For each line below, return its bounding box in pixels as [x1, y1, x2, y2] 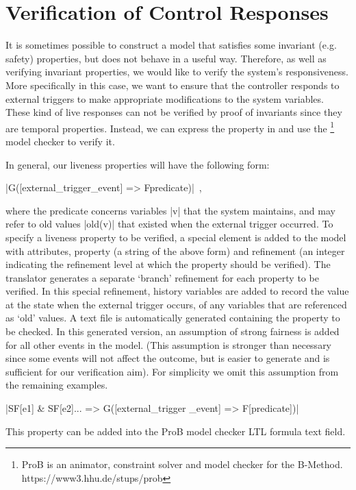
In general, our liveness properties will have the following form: [5, 157, 270, 171]
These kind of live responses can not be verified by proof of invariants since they [5, 105, 342, 119]
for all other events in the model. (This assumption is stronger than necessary [5, 337, 332, 352]
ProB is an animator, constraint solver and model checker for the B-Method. [21, 457, 343, 471]
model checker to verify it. [5, 134, 115, 148]
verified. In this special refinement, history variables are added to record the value [5, 284, 349, 298]
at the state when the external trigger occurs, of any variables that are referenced [5, 297, 347, 311]
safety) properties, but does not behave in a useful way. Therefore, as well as [5, 51, 327, 65]
